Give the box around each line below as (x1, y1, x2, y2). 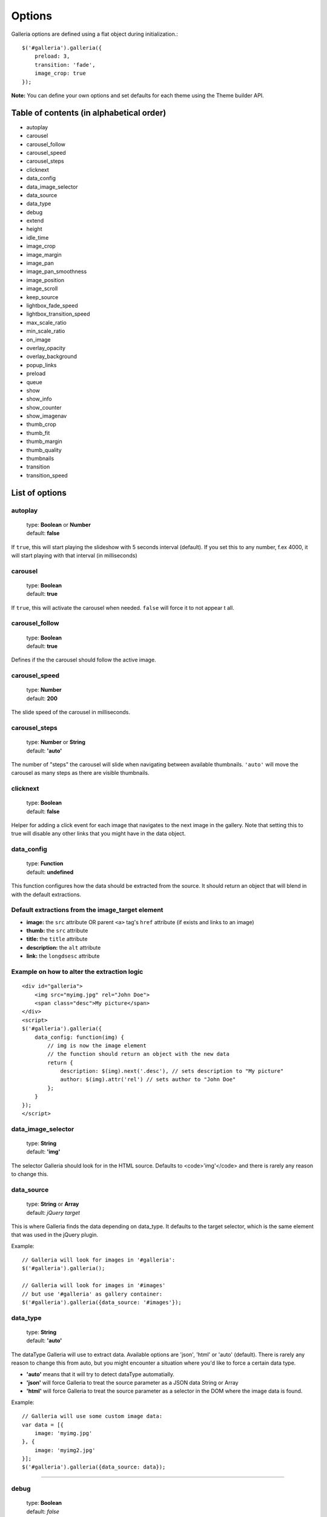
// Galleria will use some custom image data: (22, 1413, 163, 1420)
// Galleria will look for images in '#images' (22, 1282, 166, 1289)
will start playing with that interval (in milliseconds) (11, 552, 137, 559)
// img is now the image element (47, 1042, 147, 1049)
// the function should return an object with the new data (47, 1050, 230, 1058)
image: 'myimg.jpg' (34, 1430, 93, 1436)
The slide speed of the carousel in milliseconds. (11, 709, 130, 716)
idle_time (26, 234, 49, 241)
